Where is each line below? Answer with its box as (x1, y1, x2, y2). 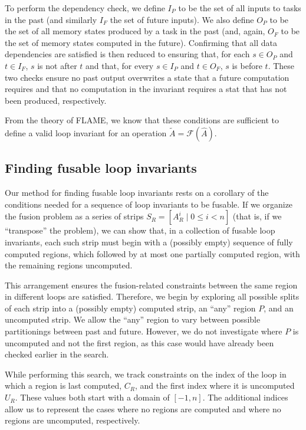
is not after (37, 59, 77, 71)
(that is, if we (232, 210, 282, 222)
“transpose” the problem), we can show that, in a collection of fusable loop (5, 224, 275, 237)
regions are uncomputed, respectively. (5, 414, 140, 426)
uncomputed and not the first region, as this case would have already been (5, 336, 274, 349)
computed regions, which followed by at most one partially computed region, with (5, 247, 300, 260)
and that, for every (85, 59, 154, 71)
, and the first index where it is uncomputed (135, 379, 295, 392)
